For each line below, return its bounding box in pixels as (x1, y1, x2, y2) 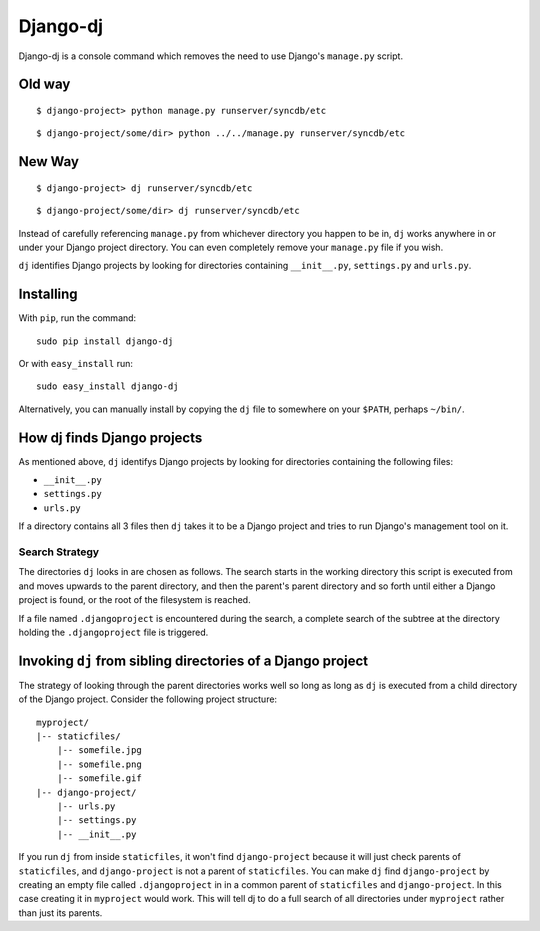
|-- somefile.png (56, 758, 142, 770)
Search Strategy (18, 545, 100, 559)
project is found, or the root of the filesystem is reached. (18, 594, 251, 606)
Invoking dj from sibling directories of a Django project (18, 652, 369, 669)
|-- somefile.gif (56, 773, 142, 784)
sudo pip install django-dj (36, 335, 174, 347)
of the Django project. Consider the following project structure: (18, 693, 278, 705)
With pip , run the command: (18, 312, 137, 324)
